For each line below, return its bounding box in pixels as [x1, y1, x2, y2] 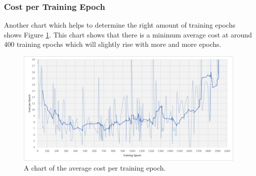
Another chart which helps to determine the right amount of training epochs [4, 20, 236, 30]
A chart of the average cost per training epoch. [24, 162, 166, 173]
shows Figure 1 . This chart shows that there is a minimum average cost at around [4, 29, 252, 39]
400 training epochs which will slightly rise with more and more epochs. [4, 39, 221, 49]
